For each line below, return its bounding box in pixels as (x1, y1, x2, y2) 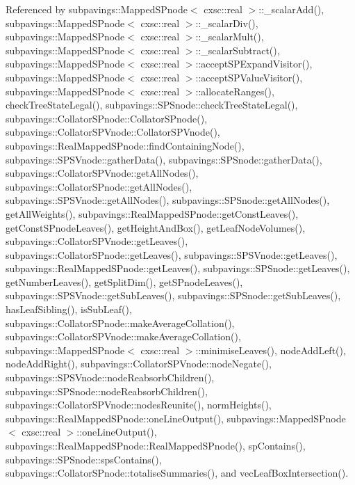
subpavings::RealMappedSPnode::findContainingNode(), (6, 138, 245, 152)
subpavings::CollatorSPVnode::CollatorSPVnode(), (6, 125, 220, 139)
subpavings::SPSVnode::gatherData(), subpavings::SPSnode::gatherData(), (6, 152, 322, 166)
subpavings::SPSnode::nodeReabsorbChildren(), (6, 383, 208, 398)
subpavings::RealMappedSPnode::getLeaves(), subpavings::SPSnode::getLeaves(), (6, 261, 350, 276)
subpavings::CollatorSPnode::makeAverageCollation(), (6, 315, 235, 330)
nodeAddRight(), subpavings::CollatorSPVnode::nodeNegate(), (6, 356, 272, 371)
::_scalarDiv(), (195, 15, 258, 30)
